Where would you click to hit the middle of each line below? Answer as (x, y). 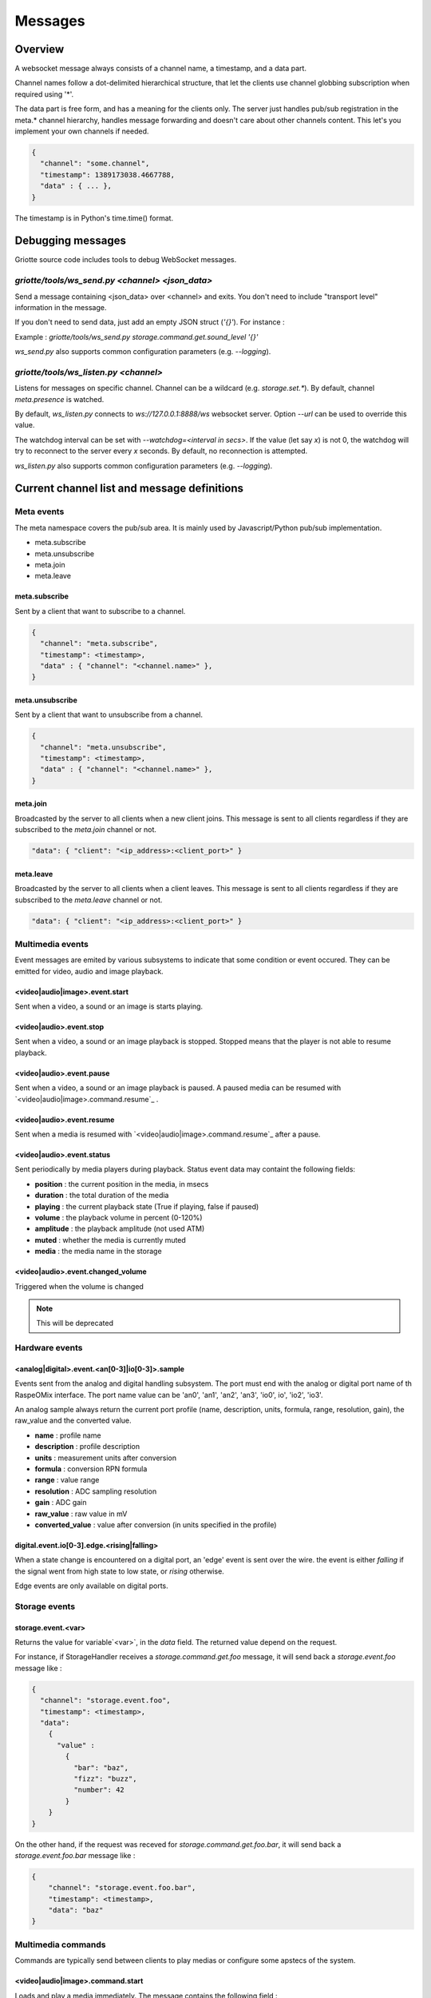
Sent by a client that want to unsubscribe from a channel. (109, 714)
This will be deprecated (75, 1323)
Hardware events (49, 1348)
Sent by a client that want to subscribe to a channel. (100, 611)
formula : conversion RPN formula (91, 1469)
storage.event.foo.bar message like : (75, 1855)
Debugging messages (71, 241)
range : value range (67, 1480)
